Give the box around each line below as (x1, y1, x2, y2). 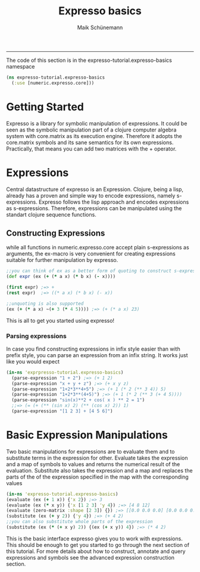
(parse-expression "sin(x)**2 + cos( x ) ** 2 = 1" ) (11, 397, 145, 403)
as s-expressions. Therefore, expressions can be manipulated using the (6, 204, 182, 212)
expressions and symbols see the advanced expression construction (6, 554, 174, 561)
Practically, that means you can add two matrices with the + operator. (6, 145, 177, 152)
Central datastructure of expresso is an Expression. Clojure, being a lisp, (6, 186, 183, 193)
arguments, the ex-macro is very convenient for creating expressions (6, 250, 176, 257)
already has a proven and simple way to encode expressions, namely (6, 192, 176, 199)
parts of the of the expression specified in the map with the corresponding (6, 473, 189, 480)
